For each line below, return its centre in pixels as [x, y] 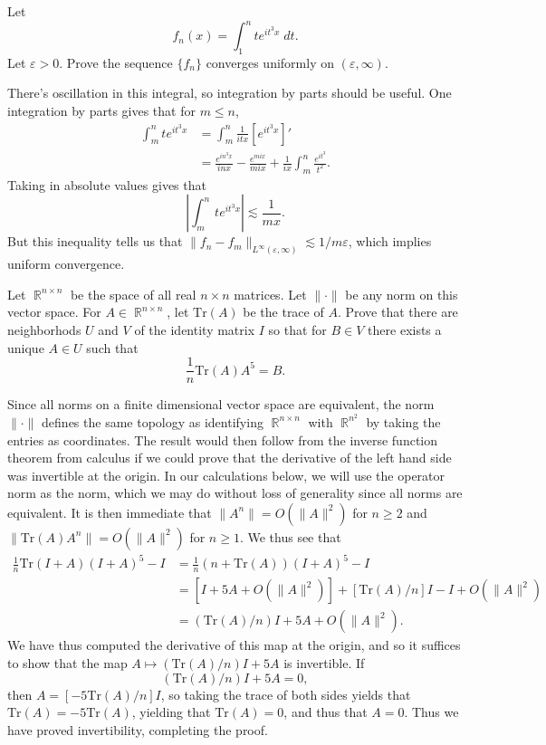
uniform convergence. [66, 264]
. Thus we [431, 712]
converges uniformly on [270, 62]
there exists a [405, 330]
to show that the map [67, 662]
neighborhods [44, 330]
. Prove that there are [398, 312]
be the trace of [283, 312]
